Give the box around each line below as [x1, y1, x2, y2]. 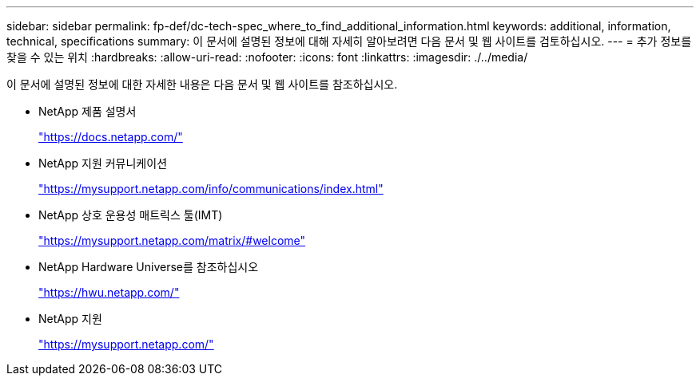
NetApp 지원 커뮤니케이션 [38, 156, 168, 170]
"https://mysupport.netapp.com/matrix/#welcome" [38, 234, 306, 247]
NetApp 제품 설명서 [38, 104, 137, 118]
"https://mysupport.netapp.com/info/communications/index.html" [38, 182, 384, 195]
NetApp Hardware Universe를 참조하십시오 [38, 260, 259, 274]
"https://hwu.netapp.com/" [38, 286, 180, 299]
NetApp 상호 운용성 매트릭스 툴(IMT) [38, 208, 223, 222]
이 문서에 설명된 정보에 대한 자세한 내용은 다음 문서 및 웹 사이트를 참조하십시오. [6, 77, 398, 91]
